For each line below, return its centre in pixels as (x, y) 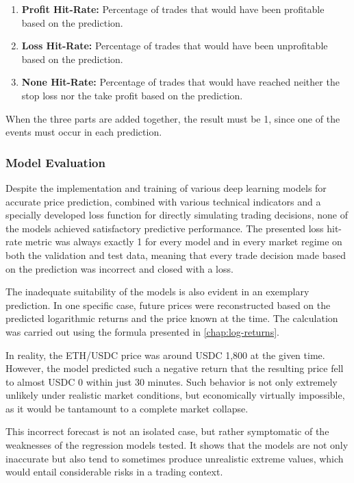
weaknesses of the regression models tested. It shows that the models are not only (177, 445)
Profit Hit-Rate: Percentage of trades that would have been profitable (173, 9)
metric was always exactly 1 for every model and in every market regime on (184, 241)
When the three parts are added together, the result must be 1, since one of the (173, 118)
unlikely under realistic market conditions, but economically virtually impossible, (175, 395)
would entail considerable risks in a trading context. (114, 472)
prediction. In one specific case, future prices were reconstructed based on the (168, 305)
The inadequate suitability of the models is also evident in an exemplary (157, 292)
